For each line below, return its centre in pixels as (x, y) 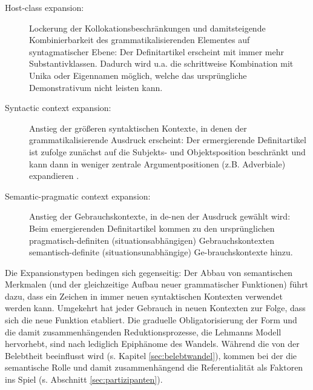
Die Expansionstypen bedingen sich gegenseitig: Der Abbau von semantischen (149, 272)
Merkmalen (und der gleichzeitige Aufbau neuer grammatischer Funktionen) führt (157, 284)
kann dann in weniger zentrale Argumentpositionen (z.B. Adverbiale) (157, 163)
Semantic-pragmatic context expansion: (78, 196)
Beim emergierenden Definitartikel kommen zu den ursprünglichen (152, 228)
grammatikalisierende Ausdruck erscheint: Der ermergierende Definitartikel (168, 140)
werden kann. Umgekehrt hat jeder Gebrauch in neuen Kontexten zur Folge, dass (155, 308)
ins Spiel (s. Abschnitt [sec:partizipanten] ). (84, 379)
